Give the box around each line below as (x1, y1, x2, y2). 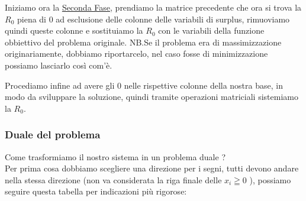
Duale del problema (5, 127, 101, 142)
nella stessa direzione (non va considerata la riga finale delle (5, 173, 222, 186)
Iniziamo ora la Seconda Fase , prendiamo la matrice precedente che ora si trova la (5, 1, 302, 13)
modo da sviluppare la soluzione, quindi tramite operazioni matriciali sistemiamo (5, 90, 298, 103)
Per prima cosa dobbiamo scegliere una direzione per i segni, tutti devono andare (5, 162, 299, 174)
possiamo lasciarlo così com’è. (5, 59, 112, 71)
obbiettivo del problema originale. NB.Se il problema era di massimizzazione (5, 35, 282, 48)
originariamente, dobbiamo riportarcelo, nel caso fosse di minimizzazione (5, 47, 268, 60)
